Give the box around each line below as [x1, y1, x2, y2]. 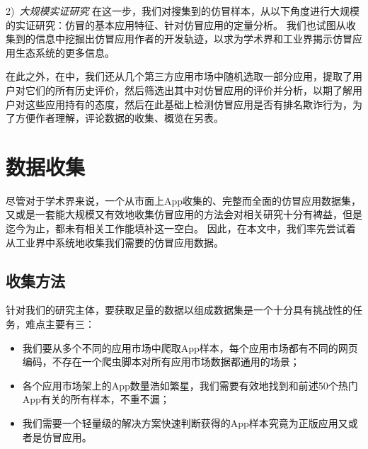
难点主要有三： [25, 317, 95, 331]
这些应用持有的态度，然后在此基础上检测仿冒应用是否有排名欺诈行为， [25, 96, 352, 111]
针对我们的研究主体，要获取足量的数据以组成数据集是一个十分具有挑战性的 [6, 302, 352, 317]
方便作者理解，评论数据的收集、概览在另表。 [15, 110, 224, 125]
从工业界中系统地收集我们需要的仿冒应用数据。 [6, 234, 224, 249]
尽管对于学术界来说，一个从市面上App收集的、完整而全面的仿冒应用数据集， [6, 193, 362, 208]
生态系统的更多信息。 [15, 45, 115, 59]
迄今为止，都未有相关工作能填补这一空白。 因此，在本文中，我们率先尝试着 [6, 221, 356, 236]
